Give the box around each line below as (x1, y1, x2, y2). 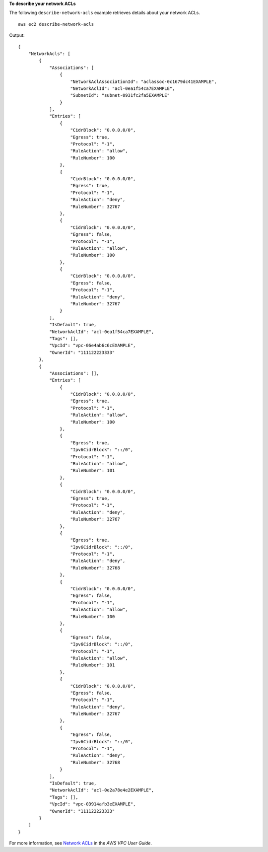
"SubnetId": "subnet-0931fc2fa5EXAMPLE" (70, 92, 170, 98)
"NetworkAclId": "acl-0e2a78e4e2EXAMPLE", (49, 787, 154, 793)
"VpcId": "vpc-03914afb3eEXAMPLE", (49, 801, 136, 807)
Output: (9, 32, 25, 38)
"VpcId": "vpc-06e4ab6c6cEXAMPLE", (49, 343, 136, 349)
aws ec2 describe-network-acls (18, 21, 94, 27)
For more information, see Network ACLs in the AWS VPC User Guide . (9, 840, 152, 846)
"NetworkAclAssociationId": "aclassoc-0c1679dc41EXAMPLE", (70, 78, 217, 84)
